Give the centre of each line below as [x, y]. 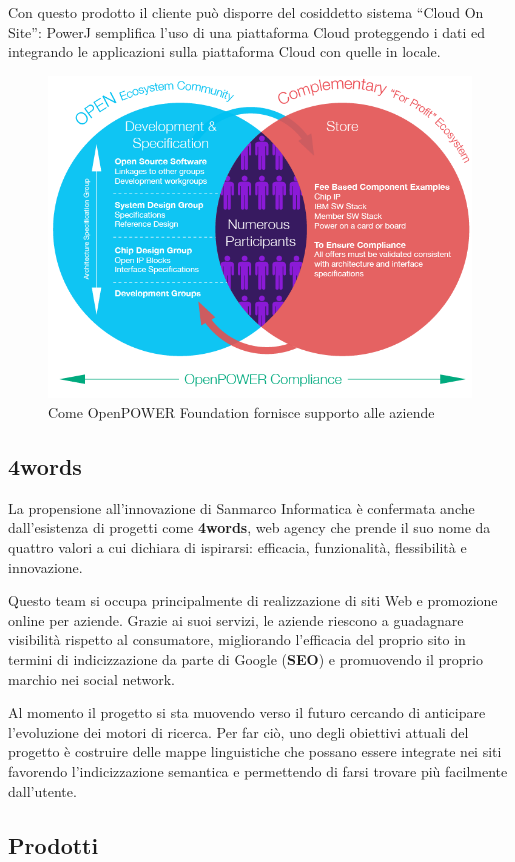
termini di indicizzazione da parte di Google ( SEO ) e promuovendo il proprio [245, 659]
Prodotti [53, 844]
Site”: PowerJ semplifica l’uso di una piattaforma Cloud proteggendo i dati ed [247, 31]
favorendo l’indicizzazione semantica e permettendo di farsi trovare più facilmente [258, 770]
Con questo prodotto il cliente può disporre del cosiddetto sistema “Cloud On [246, 12]
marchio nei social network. [91, 678]
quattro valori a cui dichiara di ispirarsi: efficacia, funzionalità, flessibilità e [237, 547]
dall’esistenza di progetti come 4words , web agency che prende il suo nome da [249, 527]
